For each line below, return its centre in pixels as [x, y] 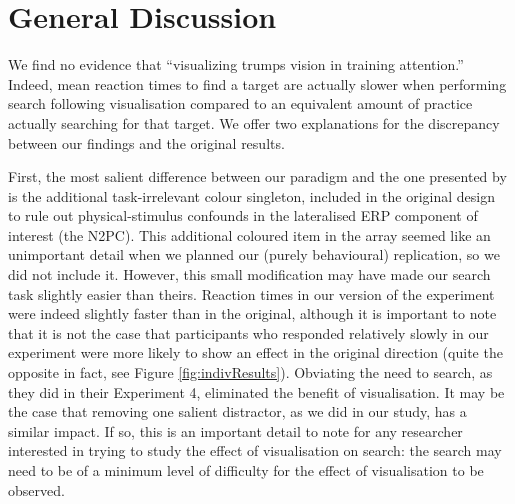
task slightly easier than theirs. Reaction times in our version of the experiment [251, 293]
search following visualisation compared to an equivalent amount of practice [240, 103]
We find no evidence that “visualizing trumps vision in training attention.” [236, 64]
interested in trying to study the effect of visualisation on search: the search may [255, 450]
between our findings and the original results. [146, 142]
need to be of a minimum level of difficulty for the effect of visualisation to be [246, 470]
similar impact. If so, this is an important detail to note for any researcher [235, 430]
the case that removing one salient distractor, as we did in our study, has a [237, 411]
